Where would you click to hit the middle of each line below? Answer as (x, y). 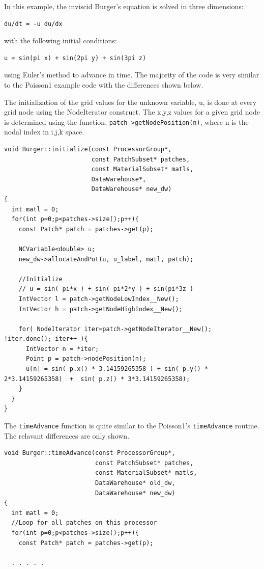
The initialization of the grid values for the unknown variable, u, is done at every (130, 102)
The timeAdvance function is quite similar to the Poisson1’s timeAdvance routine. (132, 426)
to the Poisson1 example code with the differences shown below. (104, 84)
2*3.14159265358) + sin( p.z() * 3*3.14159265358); (97, 379)
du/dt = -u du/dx (33, 24)
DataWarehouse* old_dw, (135, 483)
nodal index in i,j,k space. (44, 132)
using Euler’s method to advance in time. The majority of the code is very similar (132, 75)
